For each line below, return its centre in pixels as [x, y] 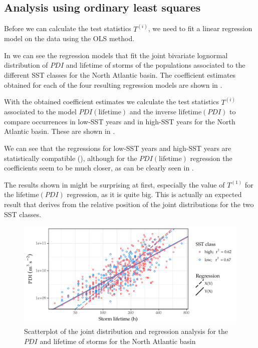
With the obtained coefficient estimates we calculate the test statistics [111, 102]
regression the [211, 158]
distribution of [26, 65]
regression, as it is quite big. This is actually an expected [154, 194]
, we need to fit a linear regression [200, 28]
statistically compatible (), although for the [71, 158]
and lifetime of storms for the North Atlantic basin [118, 341]
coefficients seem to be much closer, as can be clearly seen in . [99, 168]
